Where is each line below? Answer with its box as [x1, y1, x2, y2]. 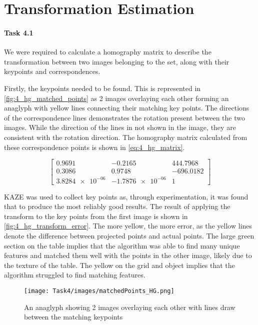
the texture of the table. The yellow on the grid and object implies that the [4, 259, 235, 270]
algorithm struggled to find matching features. [4, 269, 145, 280]
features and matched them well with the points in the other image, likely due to [4, 250, 252, 260]
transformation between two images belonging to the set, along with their [4, 56, 229, 66]
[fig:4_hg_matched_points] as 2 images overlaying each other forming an [4, 92, 229, 103]
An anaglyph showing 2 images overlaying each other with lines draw [24, 301, 235, 312]
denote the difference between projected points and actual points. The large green [4, 230, 254, 241]
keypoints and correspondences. [4, 66, 100, 76]
